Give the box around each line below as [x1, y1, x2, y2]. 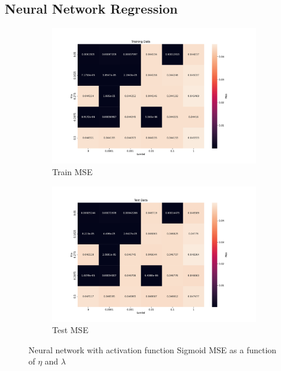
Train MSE [52, 165, 92, 178]
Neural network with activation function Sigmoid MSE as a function [28, 343, 277, 356]
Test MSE [52, 324, 88, 336]
